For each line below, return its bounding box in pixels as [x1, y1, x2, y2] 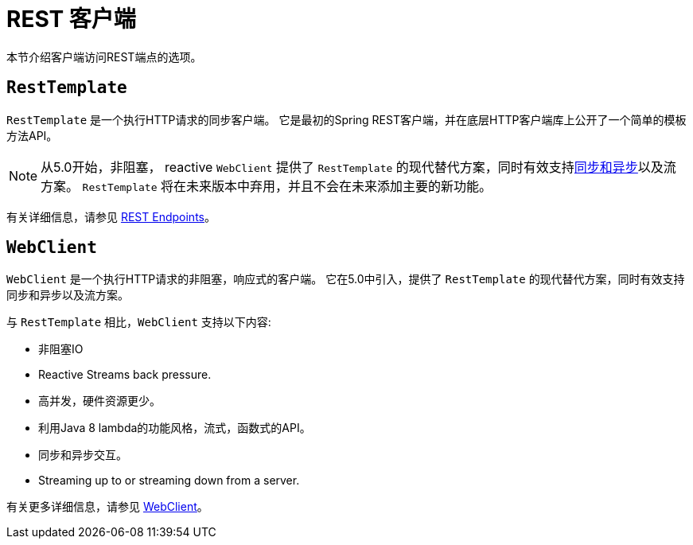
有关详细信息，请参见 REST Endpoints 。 [6, 209, 216, 224]
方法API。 [6, 128, 58, 142]
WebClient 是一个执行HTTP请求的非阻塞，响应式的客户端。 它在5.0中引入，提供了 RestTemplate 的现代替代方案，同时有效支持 [6, 272, 685, 286]
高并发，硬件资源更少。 [38, 394, 161, 408]
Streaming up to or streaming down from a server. [38, 473, 300, 488]
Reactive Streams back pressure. [38, 368, 212, 382]
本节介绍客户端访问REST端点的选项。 [6, 49, 202, 64]
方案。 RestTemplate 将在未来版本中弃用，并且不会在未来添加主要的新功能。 [41, 177, 492, 194]
